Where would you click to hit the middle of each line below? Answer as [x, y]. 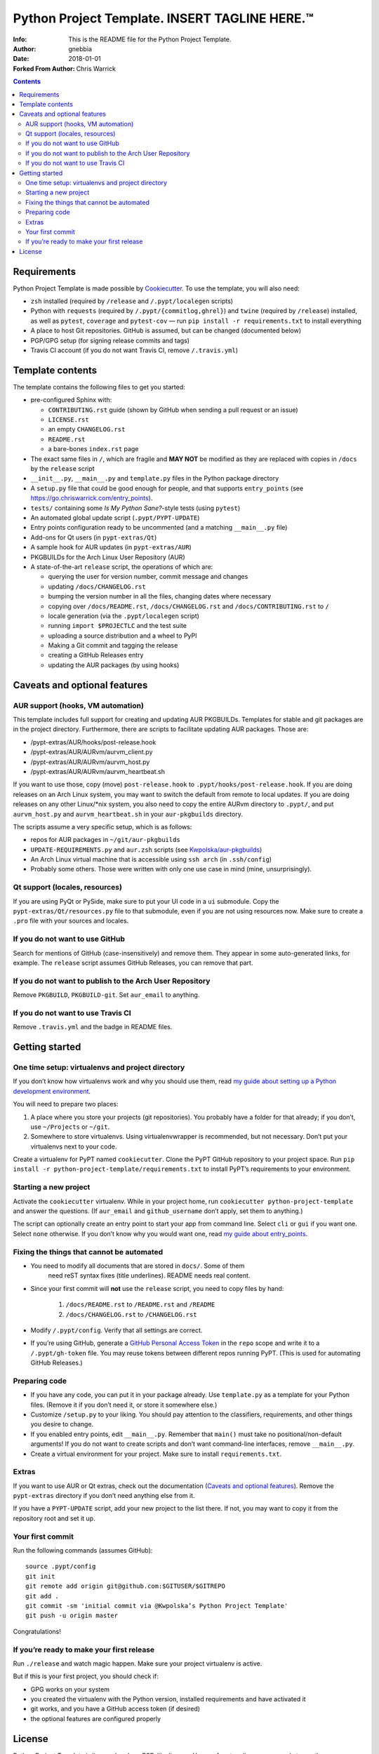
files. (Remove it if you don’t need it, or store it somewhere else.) [124, 1405]
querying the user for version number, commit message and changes [148, 577]
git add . [42, 1596]
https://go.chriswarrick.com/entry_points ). [92, 498]
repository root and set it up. [54, 1518]
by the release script [62, 469]
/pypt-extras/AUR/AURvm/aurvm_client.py [92, 752]
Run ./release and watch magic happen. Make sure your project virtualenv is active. [138, 1663]
